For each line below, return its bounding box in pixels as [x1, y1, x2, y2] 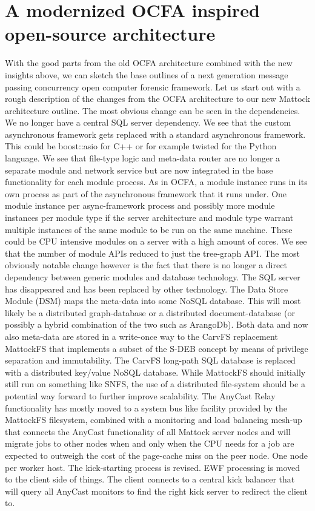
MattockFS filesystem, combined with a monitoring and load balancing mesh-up [5, 413, 302, 426]
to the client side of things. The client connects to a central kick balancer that [5, 473, 295, 486]
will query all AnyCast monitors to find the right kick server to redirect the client [5, 484, 308, 497]
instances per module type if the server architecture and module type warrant [5, 211, 294, 224]
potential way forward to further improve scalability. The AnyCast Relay [5, 389, 276, 402]
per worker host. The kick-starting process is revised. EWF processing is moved [5, 461, 300, 473]
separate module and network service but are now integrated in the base [5, 163, 273, 176]
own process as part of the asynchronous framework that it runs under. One [5, 187, 287, 200]
